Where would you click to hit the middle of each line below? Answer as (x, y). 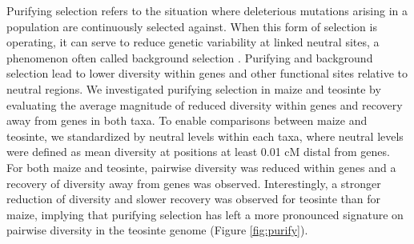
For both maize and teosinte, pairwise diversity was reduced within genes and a (201, 167)
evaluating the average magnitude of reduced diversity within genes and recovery (205, 104)
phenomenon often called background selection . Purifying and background (190, 57)
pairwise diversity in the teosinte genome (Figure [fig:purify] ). (157, 230)
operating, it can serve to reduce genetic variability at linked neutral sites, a (193, 42)
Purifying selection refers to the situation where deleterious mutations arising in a (207, 10)
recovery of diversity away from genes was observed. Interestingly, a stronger (194, 183)
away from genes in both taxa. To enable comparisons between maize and (187, 120)
